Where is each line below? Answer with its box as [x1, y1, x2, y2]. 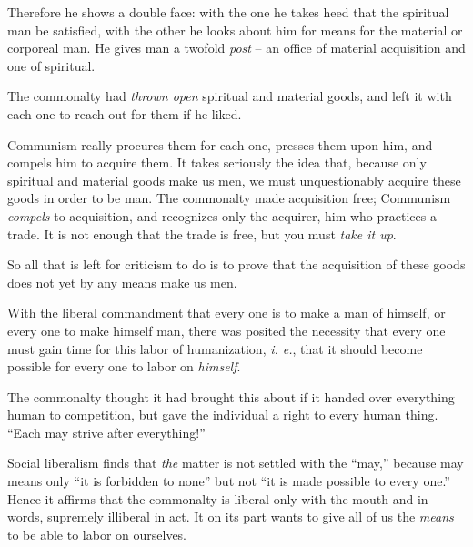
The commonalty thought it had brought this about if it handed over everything [7, 387, 455, 406]
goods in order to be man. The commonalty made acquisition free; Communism [7, 188, 451, 208]
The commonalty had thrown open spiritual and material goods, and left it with [7, 86, 452, 106]
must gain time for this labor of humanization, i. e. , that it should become [7, 339, 423, 358]
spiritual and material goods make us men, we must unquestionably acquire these [7, 170, 461, 189]
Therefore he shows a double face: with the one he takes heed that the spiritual [7, 3, 449, 21]
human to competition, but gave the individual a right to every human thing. [7, 405, 438, 424]
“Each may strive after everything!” [7, 422, 206, 441]
